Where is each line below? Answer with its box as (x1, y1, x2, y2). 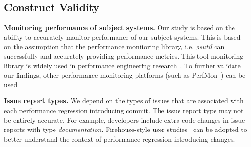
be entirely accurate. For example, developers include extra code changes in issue (4, 114, 245, 125)
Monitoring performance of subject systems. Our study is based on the (4, 22, 235, 33)
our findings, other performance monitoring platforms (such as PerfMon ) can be (4, 70, 246, 80)
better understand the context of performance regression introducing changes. (4, 133, 235, 144)
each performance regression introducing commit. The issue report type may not (4, 105, 244, 115)
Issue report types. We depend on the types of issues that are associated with (4, 96, 244, 106)
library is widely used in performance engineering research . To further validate (4, 60, 241, 70)
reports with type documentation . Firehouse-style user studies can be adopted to (4, 124, 247, 134)
